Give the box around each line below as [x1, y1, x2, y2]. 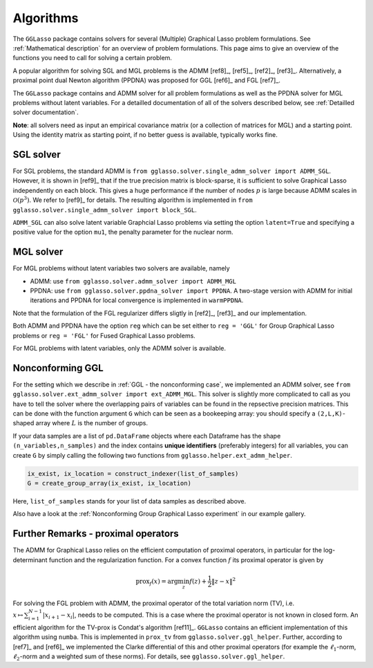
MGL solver [12, 246, 64, 258]
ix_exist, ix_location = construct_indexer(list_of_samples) [27, 470, 239, 477]
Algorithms [12, 10, 79, 26]
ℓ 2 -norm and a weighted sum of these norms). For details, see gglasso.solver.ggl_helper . [12, 652, 285, 662]
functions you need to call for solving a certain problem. [12, 54, 173, 62]
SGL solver [12, 149, 61, 160]
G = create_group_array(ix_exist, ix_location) [27, 479, 191, 487]
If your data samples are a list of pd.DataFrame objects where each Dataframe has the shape [12, 432, 281, 440]
